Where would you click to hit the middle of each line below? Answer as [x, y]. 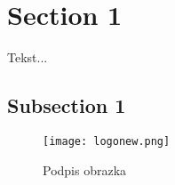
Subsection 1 [67, 105]
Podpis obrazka [85, 169]
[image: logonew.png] [107, 141]
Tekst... [28, 57]
